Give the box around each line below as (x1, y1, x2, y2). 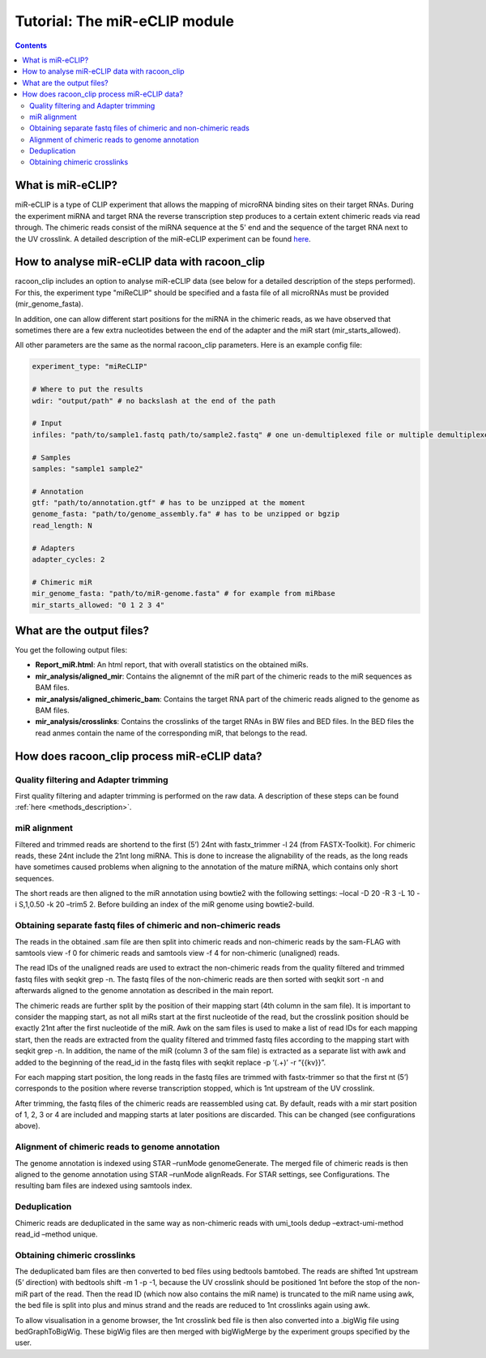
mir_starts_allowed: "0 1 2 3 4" (32, 600, 165, 610)
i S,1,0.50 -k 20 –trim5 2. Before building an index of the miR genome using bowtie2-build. (15, 900, 315, 910)
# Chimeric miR (32, 577, 92, 587)
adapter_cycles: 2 (32, 555, 105, 564)
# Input (32, 418, 62, 428)
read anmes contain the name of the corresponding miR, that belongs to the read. (35, 728, 308, 738)
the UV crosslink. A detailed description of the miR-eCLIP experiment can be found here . (15, 233, 311, 243)
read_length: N (32, 520, 92, 530)
